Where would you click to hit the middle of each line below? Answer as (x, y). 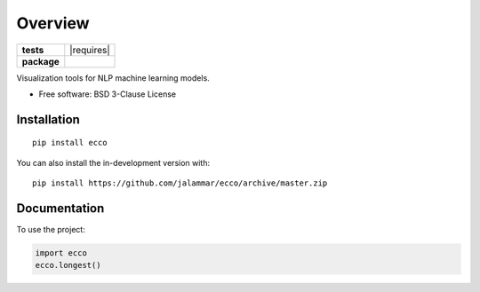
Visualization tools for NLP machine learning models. (113, 78)
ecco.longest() (68, 265)
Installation (48, 119)
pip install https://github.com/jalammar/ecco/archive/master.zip (180, 183)
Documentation (60, 208)
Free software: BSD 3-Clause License (108, 94)
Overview (53, 23)
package (40, 61)
